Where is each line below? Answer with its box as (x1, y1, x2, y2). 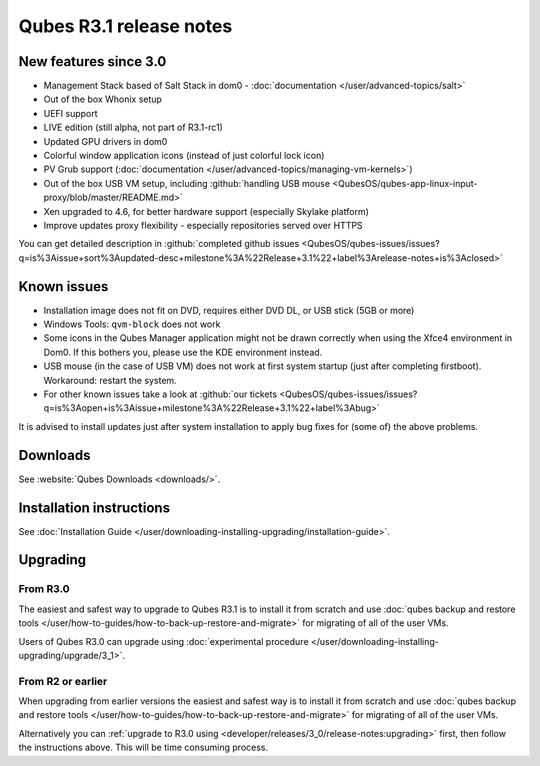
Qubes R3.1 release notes (18, 15, 233, 37)
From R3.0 (18, 582, 70, 596)
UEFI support (43, 107, 99, 119)
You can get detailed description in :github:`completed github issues (18, 238, 300, 250)
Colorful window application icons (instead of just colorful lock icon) (43, 150, 325, 162)
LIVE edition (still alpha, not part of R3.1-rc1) (43, 121, 224, 134)
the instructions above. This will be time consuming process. (18, 741, 269, 754)
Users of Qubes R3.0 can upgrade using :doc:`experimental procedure (18, 635, 309, 647)
